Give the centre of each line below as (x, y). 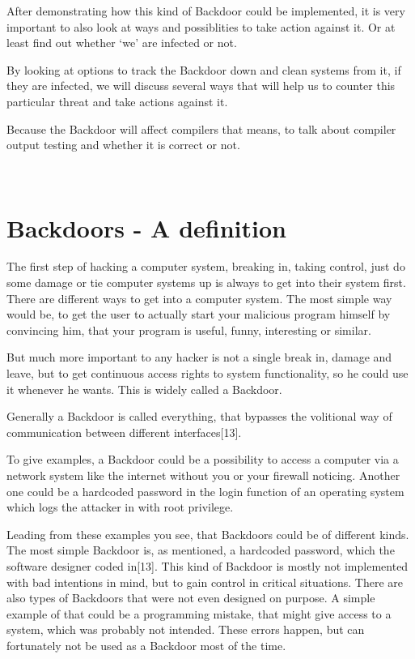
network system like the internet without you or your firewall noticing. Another (203, 475)
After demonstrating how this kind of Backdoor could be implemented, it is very (206, 11)
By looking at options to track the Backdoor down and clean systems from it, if (204, 69)
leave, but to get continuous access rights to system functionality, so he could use (207, 373)
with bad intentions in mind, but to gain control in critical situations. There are (205, 582)
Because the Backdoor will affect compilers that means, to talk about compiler (201, 128)
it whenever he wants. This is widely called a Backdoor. (144, 389)
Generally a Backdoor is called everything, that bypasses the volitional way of (199, 416)
